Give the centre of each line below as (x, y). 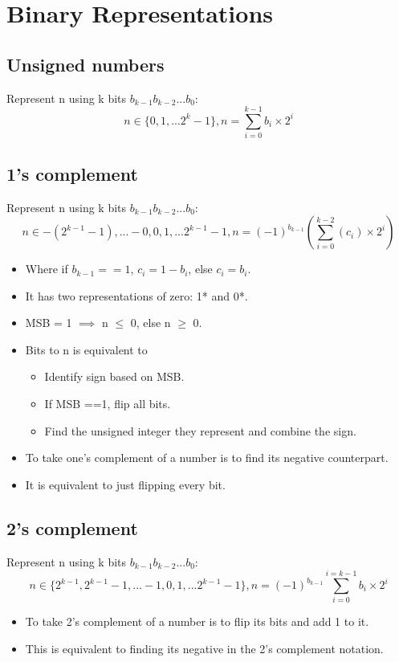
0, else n (151, 323)
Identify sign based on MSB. (114, 376)
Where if (47, 269)
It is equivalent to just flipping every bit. (125, 484)
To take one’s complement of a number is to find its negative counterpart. (207, 458)
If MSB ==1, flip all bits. (108, 404)
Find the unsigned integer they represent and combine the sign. (200, 430)
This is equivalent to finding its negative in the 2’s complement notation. (204, 648)
